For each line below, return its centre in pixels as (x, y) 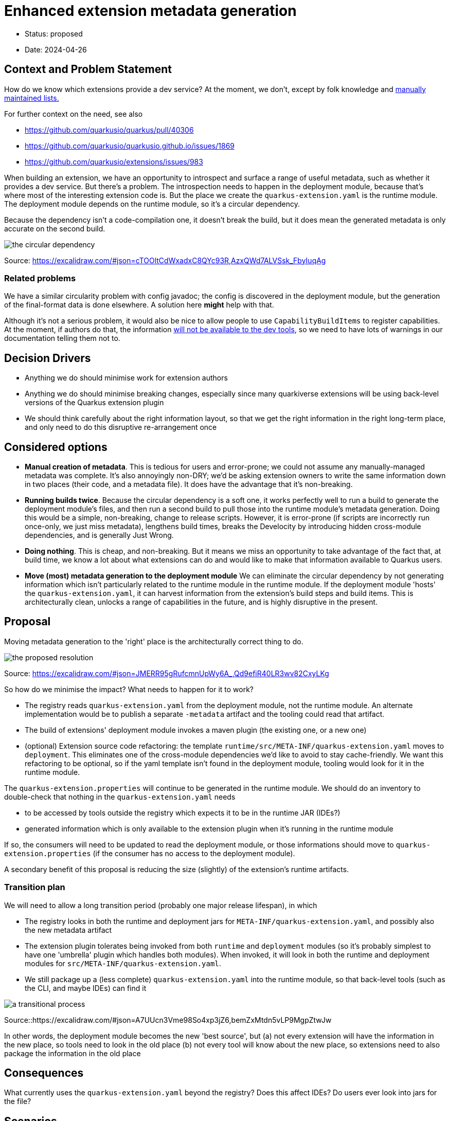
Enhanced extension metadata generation (150, 11)
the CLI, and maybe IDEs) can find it (86, 988)
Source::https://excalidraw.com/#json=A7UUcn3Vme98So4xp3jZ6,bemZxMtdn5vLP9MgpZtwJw (168, 1020)
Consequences (44, 1073)
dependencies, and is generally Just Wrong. (99, 535)
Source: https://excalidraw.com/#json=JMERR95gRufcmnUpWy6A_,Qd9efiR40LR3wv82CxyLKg (167, 673)
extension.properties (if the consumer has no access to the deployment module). (150, 853)
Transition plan (35, 887)
